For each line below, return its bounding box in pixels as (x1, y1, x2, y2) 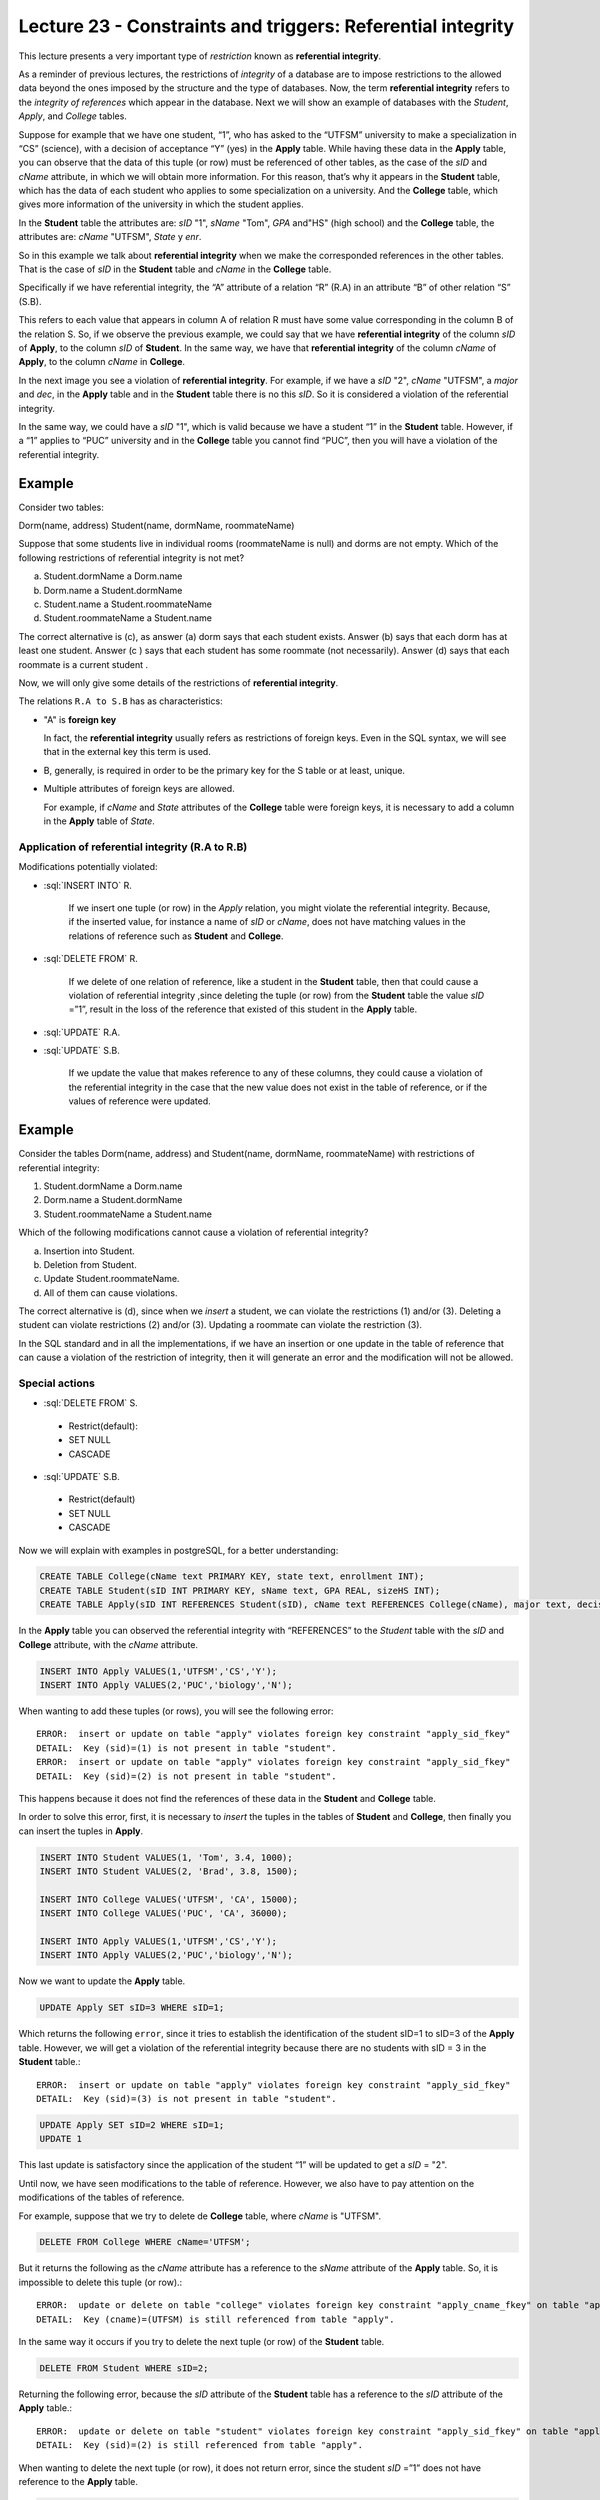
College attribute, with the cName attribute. (18, 1638, 199, 1650)
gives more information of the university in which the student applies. (18, 198, 304, 210)
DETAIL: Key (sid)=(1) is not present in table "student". (36, 1742, 337, 1754)
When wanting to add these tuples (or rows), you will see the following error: (18, 1705, 334, 1717)
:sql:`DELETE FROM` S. (43, 1397, 139, 1409)
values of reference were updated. (68, 1095, 212, 1107)
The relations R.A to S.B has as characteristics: (18, 695, 224, 707)
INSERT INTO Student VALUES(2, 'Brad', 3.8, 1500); (39, 1866, 299, 1877)
